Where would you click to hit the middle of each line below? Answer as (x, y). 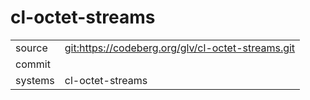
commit (33, 64)
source (31, 48)
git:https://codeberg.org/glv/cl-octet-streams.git (180, 48)
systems (35, 80)
